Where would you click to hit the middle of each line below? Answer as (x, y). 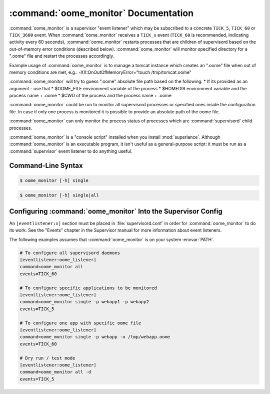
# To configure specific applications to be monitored (88, 288)
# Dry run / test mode (47, 358)
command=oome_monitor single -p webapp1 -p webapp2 (84, 302)
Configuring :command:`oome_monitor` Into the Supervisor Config (116, 211)
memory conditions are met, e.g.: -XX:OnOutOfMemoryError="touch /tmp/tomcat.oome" (100, 72)
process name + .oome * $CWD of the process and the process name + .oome (90, 96)
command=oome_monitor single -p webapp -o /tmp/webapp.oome (95, 337)
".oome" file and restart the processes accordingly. (62, 56)
